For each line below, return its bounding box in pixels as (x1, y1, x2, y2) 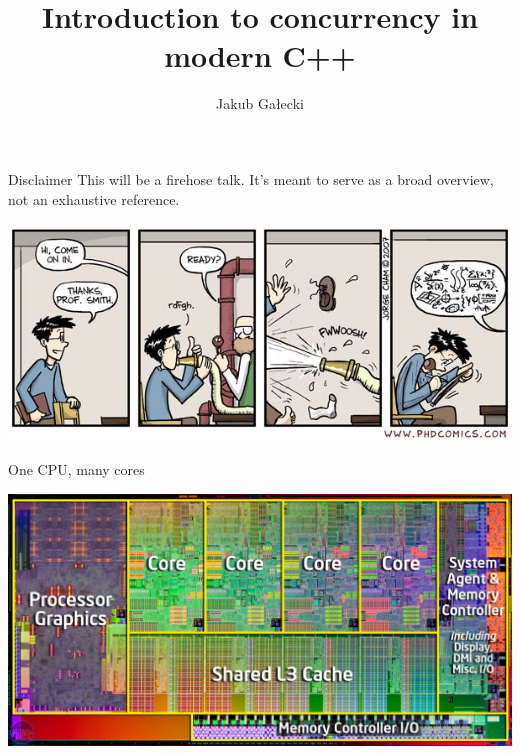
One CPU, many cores (8, 459, 145, 480)
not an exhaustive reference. (8, 188, 180, 209)
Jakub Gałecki (216, 93, 304, 114)
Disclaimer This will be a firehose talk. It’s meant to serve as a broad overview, (8, 168, 494, 189)
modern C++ (164, 35, 356, 76)
